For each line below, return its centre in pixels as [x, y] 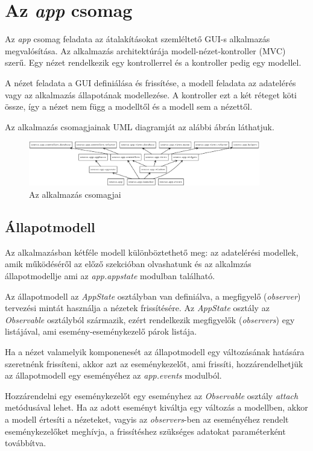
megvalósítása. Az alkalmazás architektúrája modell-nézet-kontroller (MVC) [145, 50]
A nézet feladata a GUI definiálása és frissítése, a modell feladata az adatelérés [150, 82]
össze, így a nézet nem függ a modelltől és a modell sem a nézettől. [129, 106]
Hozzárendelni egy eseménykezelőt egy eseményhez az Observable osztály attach [152, 395]
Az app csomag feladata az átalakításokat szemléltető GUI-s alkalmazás [138, 39]
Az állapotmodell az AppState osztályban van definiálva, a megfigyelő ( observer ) [153, 296]
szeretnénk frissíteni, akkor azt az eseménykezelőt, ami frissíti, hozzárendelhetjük [154, 363]
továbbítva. [26, 443]
